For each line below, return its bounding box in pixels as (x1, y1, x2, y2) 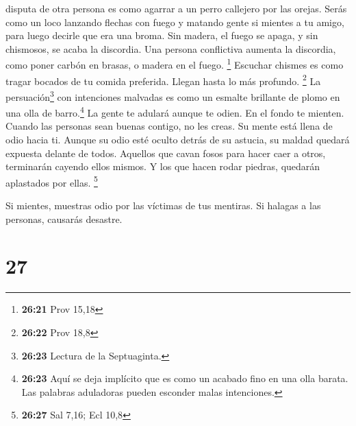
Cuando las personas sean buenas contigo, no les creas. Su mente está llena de (5, 119, 333, 133)
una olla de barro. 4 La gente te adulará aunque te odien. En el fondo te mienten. (5, 104, 344, 119)
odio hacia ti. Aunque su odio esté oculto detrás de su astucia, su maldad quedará (5, 132, 350, 146)
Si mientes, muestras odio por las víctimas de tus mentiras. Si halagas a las (5, 198, 321, 212)
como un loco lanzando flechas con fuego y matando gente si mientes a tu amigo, (5, 14, 344, 29)
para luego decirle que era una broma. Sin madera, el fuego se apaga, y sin (5, 28, 318, 43)
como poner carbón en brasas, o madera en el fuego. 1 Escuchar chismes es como (5, 56, 344, 72)
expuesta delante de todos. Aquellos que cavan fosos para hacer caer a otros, (5, 145, 326, 160)
